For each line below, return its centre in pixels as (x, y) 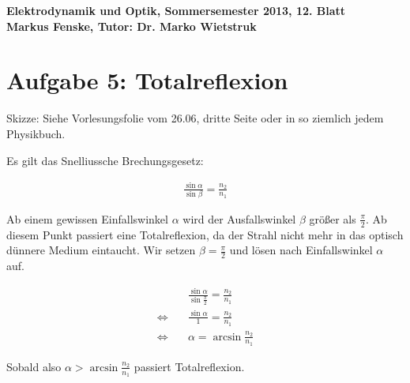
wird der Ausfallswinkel (239, 218)
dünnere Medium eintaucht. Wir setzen (101, 250)
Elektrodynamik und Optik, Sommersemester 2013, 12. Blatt (176, 10)
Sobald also (34, 366)
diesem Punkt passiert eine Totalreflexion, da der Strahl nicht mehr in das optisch (205, 234)
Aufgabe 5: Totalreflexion (147, 80)
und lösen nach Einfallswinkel (301, 250)
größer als (333, 218)
